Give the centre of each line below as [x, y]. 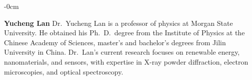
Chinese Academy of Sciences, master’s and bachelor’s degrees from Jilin [115, 42]
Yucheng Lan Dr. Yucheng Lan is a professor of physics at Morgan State [118, 23]
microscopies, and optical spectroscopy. [64, 71]
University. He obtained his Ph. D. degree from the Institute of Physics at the [124, 33]
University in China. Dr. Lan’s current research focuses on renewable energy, [122, 52]
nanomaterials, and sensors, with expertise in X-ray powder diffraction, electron [126, 61]
